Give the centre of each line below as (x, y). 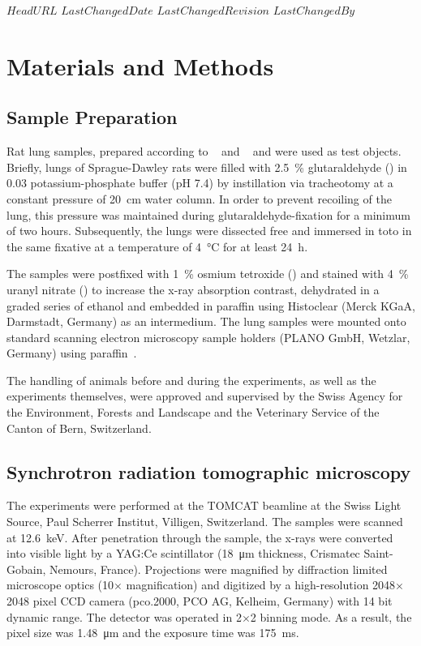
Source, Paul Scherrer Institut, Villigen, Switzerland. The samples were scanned (205, 522)
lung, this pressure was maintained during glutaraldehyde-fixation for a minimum (208, 214)
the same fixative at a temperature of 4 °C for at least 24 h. (157, 246)
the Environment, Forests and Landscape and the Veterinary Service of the (193, 412)
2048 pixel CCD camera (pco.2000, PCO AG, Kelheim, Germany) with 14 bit (200, 601)
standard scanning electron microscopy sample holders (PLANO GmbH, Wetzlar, (208, 337)
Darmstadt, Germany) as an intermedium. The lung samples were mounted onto (206, 321)
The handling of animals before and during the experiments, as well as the (191, 380)
